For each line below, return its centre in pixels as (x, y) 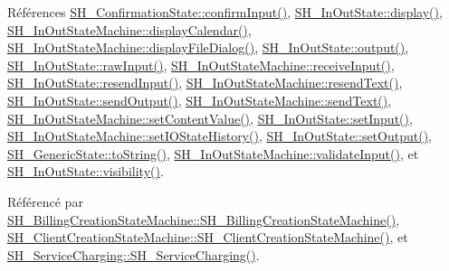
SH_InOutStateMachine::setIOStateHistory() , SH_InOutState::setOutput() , (220, 136)
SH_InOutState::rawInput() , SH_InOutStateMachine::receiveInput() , (201, 65)
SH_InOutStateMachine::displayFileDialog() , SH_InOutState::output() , (208, 47)
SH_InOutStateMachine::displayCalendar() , (129, 29)
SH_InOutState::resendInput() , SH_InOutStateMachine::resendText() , (205, 83)
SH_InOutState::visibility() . (86, 171)
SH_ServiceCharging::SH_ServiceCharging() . (134, 254)
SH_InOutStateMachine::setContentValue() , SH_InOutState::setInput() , (210, 118)
